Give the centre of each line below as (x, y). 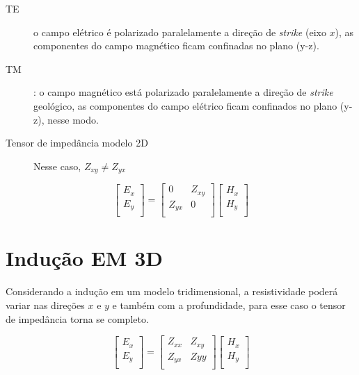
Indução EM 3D (84, 258)
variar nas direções (45, 305)
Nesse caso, (57, 166)
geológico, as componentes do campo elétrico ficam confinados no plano (185, 105)
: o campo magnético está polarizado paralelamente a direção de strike (183, 92)
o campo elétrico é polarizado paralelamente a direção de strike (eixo (180, 32)
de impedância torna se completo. (77, 318)
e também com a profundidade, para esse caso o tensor (229, 305)
